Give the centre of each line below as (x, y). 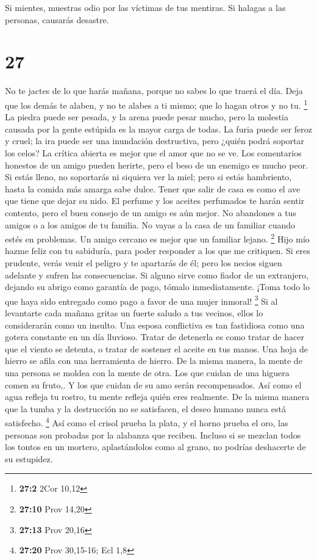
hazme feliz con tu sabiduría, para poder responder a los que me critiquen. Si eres (158, 251)
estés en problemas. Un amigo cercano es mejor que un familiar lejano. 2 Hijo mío (157, 238)
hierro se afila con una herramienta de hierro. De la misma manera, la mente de (154, 361)
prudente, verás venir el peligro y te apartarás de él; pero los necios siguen (144, 262)
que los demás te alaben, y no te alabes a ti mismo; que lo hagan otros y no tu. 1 (156, 104)
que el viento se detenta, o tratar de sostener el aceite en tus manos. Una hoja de (157, 348)
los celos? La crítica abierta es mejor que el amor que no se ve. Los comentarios (153, 152)
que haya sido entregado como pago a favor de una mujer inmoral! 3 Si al (141, 300)
